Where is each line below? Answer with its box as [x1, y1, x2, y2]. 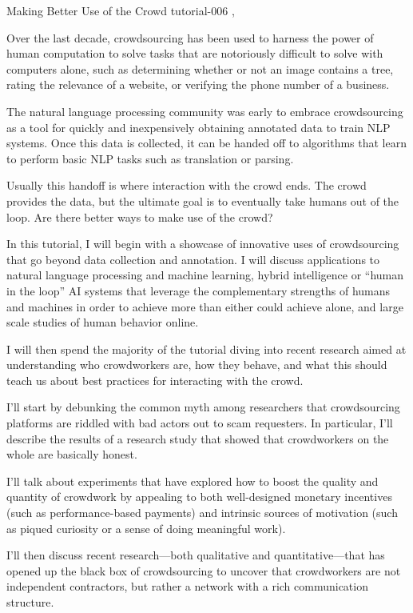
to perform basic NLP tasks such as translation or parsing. [6, 150, 294, 166]
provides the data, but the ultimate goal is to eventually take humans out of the [6, 192, 399, 209]
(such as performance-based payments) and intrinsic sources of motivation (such [6, 504, 398, 521]
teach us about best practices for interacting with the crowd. [6, 371, 304, 388]
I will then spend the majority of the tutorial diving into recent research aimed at [6, 340, 407, 357]
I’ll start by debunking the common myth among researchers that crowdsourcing [6, 399, 400, 415]
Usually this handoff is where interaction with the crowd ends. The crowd [6, 177, 367, 194]
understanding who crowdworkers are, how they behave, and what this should [6, 356, 387, 373]
